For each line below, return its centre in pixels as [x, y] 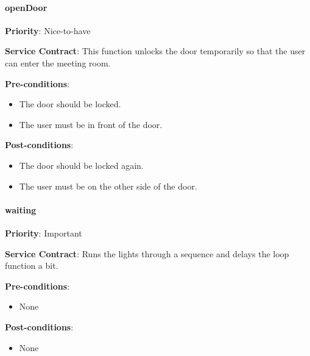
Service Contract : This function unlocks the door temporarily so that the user [155, 51]
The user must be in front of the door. [91, 124]
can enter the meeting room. [58, 62]
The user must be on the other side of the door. [108, 186]
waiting [21, 209]
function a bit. [32, 265]
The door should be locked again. [81, 165]
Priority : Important [44, 233]
